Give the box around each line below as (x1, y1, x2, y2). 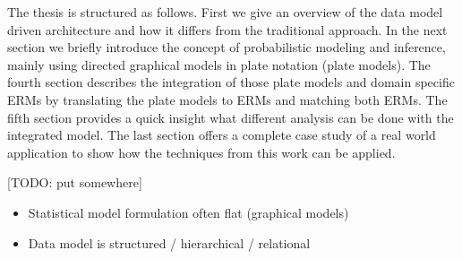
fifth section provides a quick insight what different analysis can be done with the (7, 108, 454, 126)
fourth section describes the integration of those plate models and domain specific (7, 73, 455, 91)
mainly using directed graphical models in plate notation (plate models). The (7, 55, 431, 73)
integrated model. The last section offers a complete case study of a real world (7, 125, 436, 144)
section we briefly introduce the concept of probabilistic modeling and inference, (7, 38, 446, 56)
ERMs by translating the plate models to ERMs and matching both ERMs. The (7, 90, 448, 108)
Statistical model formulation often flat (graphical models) (28, 203, 349, 221)
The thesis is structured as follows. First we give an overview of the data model (7, 3, 443, 21)
